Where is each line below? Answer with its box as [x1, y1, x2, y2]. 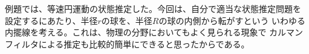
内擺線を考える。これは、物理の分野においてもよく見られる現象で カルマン [5, 26, 304, 38]
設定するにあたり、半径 [5, 14, 98, 26]
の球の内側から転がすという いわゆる [158, 14, 306, 26]
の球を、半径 [101, 14, 152, 26]
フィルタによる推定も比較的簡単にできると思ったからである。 [5, 37, 250, 50]
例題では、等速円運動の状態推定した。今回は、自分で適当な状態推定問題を [5, 2, 301, 14]
